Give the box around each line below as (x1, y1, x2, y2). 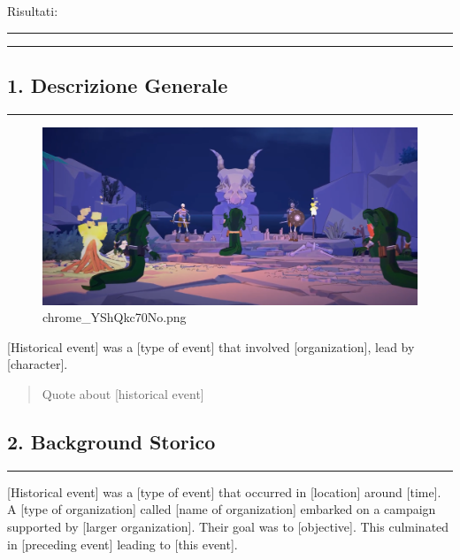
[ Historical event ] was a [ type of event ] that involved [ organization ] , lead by (7, 337, 415, 356)
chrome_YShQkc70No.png (42, 308, 187, 326)
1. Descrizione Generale (7, 71, 228, 98)
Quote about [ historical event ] (42, 384, 204, 403)
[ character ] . (7, 355, 68, 373)
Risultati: (7, 2, 58, 19)
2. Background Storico (7, 427, 216, 455)
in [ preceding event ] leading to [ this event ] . (7, 534, 238, 553)
